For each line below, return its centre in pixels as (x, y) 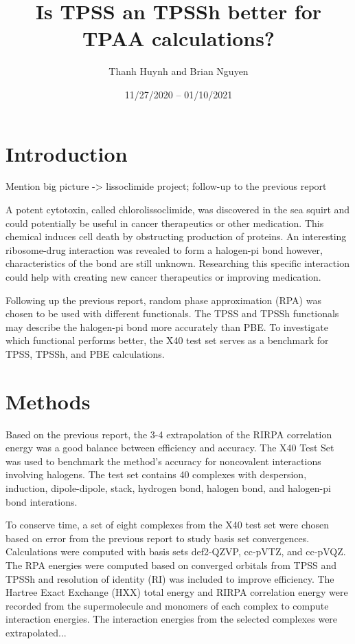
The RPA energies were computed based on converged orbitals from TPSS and (171, 565)
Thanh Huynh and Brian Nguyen (179, 71)
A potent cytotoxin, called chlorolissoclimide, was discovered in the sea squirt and (178, 210)
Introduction (67, 153)
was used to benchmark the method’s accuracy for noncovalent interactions (163, 461)
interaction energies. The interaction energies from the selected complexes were (172, 619)
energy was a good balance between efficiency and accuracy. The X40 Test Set (170, 448)
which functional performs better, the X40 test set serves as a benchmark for (167, 340)
